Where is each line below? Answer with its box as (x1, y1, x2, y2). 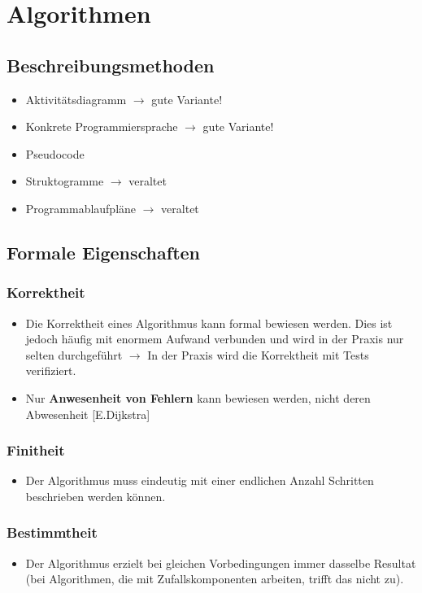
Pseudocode (25, 145, 85, 162)
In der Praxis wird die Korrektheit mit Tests (147, 346, 369, 363)
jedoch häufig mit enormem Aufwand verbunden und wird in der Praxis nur (25, 330, 404, 347)
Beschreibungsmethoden (7, 52, 215, 77)
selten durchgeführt (25, 346, 123, 363)
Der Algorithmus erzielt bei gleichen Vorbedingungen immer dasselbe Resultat (25, 554, 416, 571)
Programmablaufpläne (25, 199, 137, 216)
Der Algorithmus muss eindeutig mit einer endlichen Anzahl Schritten (25, 472, 374, 489)
